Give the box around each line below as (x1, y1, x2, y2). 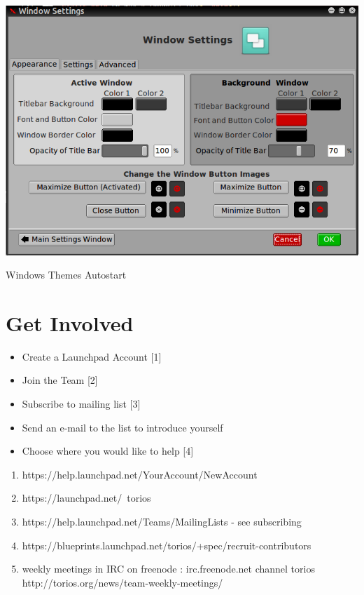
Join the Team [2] (22, 373, 98, 387)
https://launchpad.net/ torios (22, 490, 151, 505)
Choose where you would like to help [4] (22, 443, 194, 458)
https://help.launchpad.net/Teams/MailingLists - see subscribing (22, 514, 302, 528)
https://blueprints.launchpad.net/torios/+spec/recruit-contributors (22, 537, 311, 552)
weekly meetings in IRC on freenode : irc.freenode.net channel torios (22, 561, 315, 576)
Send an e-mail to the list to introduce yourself (22, 420, 223, 434)
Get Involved (6, 308, 134, 337)
